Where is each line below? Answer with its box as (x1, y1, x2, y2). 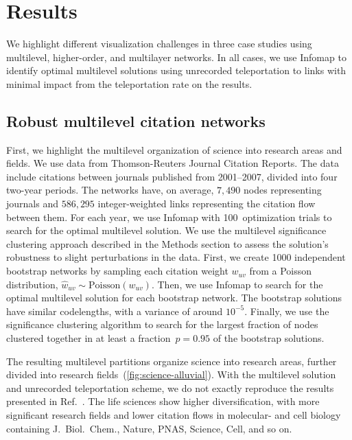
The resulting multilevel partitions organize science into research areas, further (6, 354, 337, 368)
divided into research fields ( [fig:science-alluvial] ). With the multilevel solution (6, 367, 336, 382)
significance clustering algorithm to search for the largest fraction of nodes (6, 317, 318, 332)
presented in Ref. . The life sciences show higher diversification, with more (6, 394, 320, 408)
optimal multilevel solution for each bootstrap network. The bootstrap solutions (6, 290, 342, 305)
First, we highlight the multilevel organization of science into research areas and (6, 142, 342, 157)
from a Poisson (249, 264, 312, 278)
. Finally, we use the (244, 303, 329, 318)
